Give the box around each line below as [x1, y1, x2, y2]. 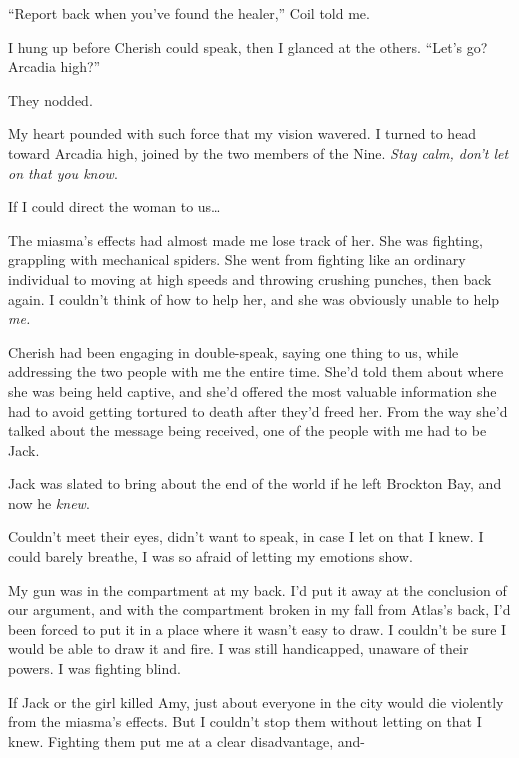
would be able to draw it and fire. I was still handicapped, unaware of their [8, 638, 469, 659]
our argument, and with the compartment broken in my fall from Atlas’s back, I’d [8, 599, 511, 620]
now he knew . [8, 492, 90, 513]
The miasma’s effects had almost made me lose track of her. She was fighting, [8, 229, 483, 250]
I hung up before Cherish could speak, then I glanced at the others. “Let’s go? [8, 36, 488, 57]
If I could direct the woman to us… [8, 196, 221, 217]
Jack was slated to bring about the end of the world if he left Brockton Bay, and [8, 473, 502, 494]
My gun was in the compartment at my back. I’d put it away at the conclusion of [8, 579, 507, 600]
